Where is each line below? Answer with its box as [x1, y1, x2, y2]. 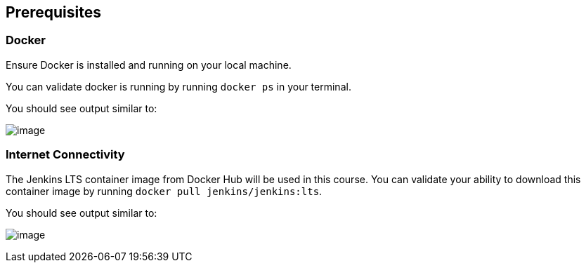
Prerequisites [6, 4, 101, 21]
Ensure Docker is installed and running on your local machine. [6, 58, 292, 71]
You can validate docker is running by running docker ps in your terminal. [6, 80, 351, 93]
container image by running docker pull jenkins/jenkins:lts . [6, 185, 323, 197]
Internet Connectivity [6, 147, 125, 162]
